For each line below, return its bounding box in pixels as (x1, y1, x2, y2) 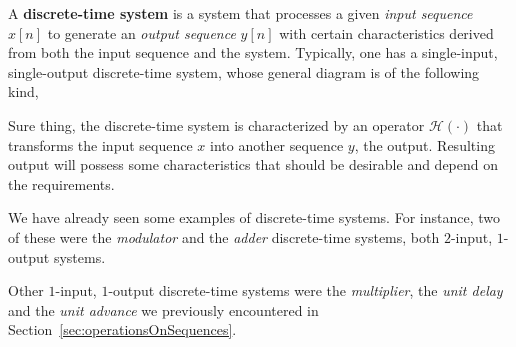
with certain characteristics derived (279, 22, 494, 43)
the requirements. (8, 173, 115, 194)
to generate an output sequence (47, 22, 236, 43)
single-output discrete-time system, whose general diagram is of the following (8, 61, 480, 82)
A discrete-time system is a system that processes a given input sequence (8, 3, 473, 23)
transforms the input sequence (8, 134, 193, 155)
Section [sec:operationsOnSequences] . (8, 319, 237, 340)
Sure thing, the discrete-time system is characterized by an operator (8, 114, 425, 135)
